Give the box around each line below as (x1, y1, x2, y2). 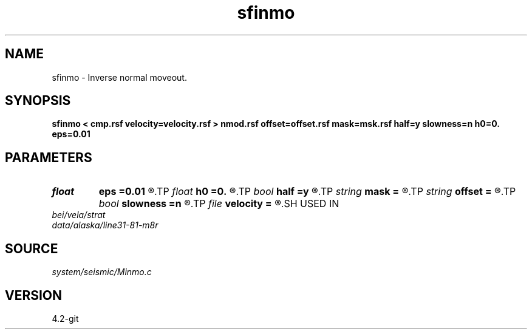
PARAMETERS (5, 149, 92, 165)
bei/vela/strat (52, 210, 106, 220)
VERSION (5, 287, 63, 303)
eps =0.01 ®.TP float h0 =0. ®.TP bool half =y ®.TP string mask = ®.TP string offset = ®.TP (98, 185, 516, 198)
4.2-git (52, 313, 79, 324)
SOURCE (5, 240, 58, 256)
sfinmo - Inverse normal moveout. (52, 72, 187, 83)
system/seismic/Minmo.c (52, 267, 152, 278)
